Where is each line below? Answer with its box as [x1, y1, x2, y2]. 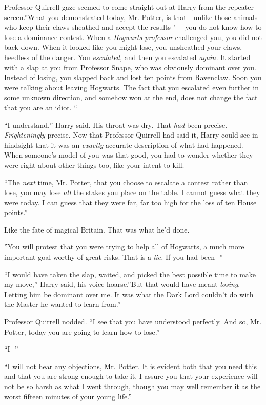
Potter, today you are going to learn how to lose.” [4, 326, 160, 337]
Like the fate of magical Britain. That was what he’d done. [4, 224, 190, 235]
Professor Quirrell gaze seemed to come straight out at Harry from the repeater [4, 2, 254, 12]
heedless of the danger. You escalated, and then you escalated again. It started [4, 51, 251, 62]
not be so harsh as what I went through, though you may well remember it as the [4, 381, 261, 391]
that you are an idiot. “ [4, 102, 77, 112]
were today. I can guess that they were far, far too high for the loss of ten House [4, 197, 257, 207]
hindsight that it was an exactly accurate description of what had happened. [4, 139, 243, 150]
